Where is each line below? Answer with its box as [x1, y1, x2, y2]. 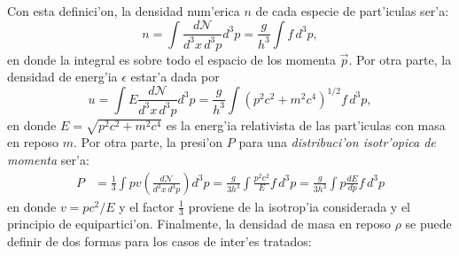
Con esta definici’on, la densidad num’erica [7, 2, 240, 19]
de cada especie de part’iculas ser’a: [255, 2, 449, 19]
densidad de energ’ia [7, 67, 118, 86]
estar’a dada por [130, 67, 220, 86]
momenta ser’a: [7, 150, 89, 168]
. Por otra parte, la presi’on [74, 133, 223, 151]
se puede [405, 214, 452, 233]
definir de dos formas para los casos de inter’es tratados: [7, 232, 312, 251]
